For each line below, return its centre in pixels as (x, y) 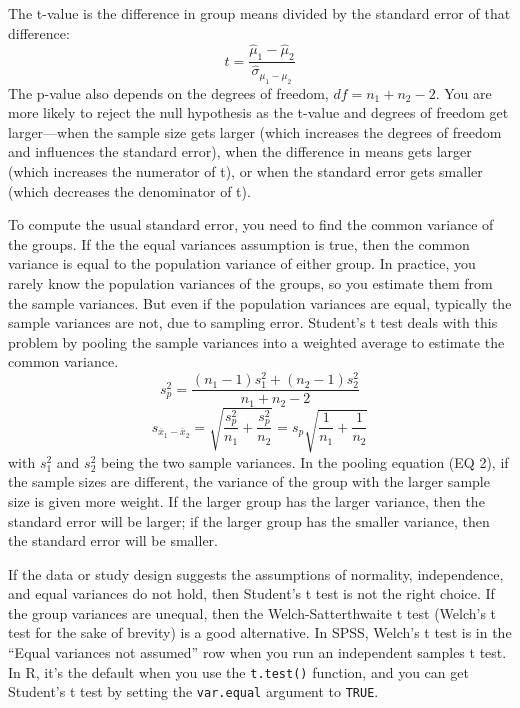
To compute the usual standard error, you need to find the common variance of (251, 224)
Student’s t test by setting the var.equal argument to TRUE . (193, 691)
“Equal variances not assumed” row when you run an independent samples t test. (257, 652)
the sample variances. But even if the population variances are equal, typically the (260, 302)
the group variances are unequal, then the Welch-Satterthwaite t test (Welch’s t (252, 612)
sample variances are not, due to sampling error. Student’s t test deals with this (253, 322)
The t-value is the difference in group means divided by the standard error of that (259, 13)
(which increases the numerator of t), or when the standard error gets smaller (245, 171)
